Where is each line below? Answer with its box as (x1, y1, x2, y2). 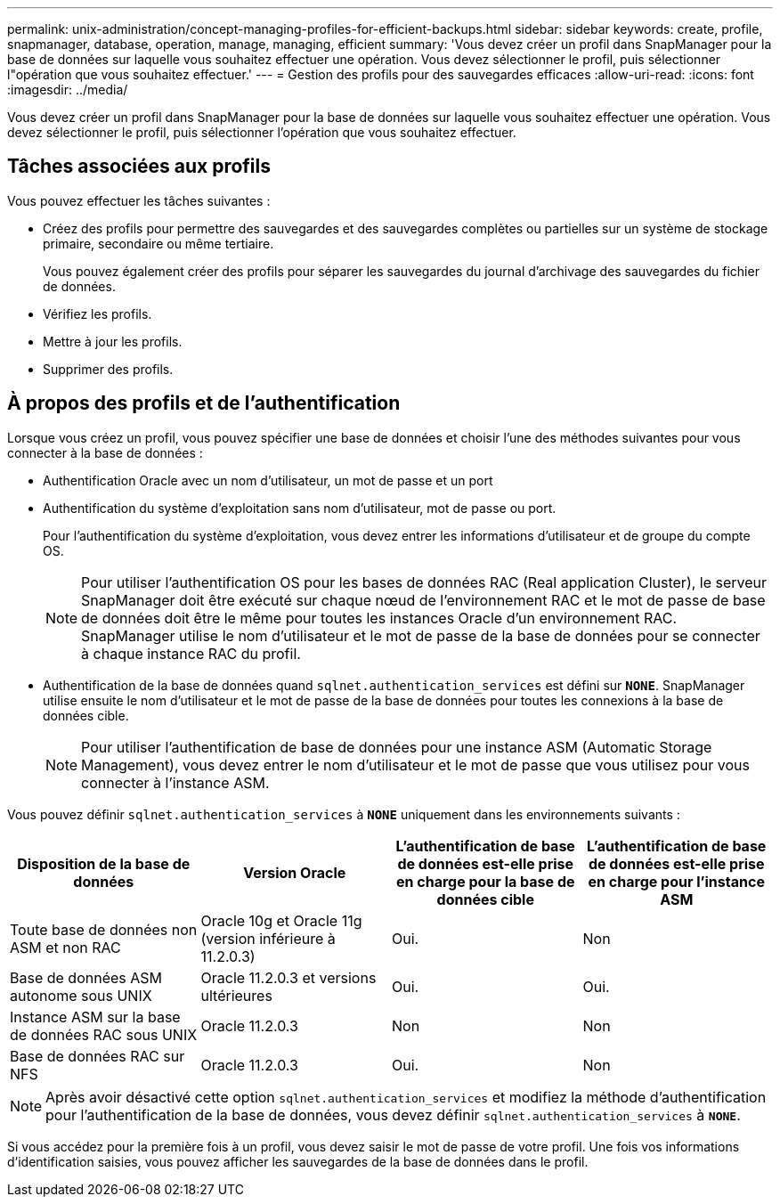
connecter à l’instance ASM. (81, 773, 270, 792)
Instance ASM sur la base (10, 1007, 181, 1026)
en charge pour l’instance (588, 872, 765, 891)
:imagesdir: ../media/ (7, 82, 128, 97)
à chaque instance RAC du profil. (81, 644, 301, 663)
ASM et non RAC (10, 938, 121, 956)
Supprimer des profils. (43, 361, 174, 377)
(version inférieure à (200, 929, 336, 948)
